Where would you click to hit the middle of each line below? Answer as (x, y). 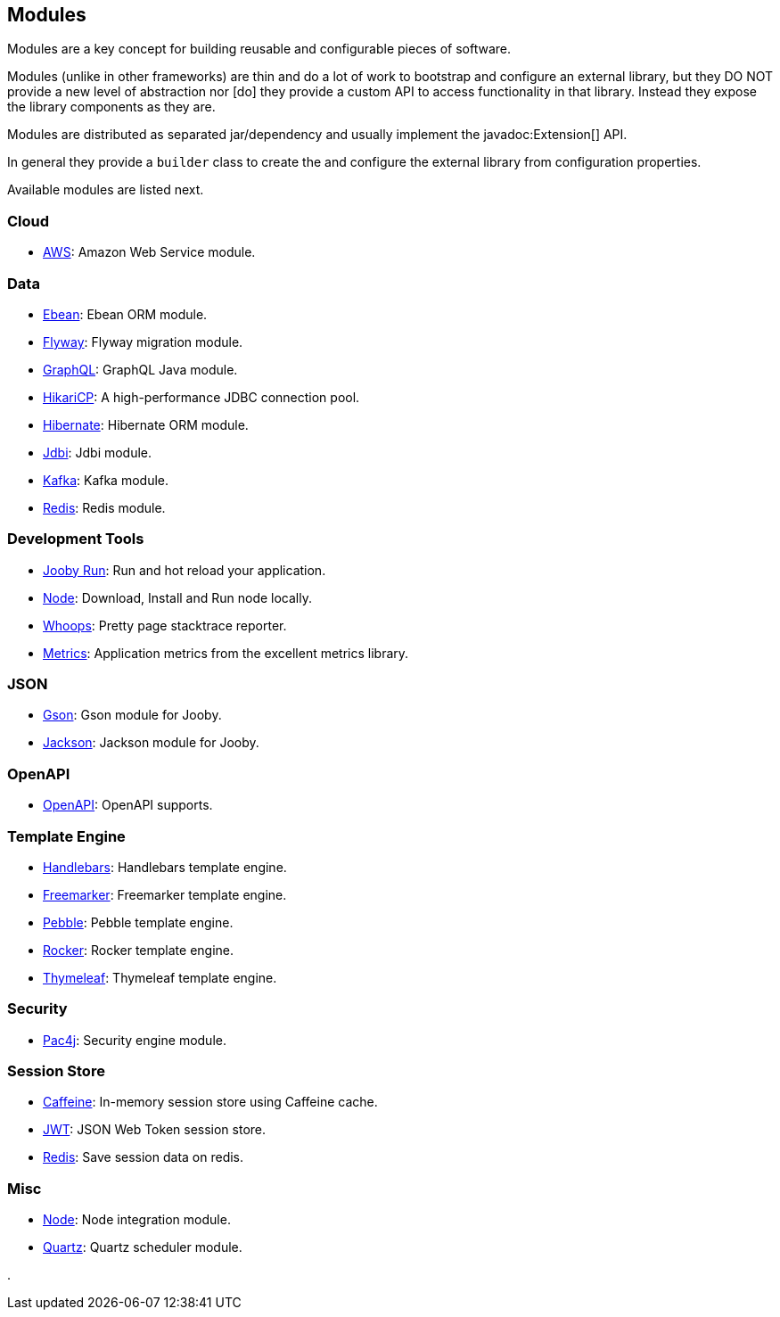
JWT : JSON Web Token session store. (155, 1130)
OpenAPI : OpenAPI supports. (128, 805)
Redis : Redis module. (104, 507)
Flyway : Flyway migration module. (143, 342)
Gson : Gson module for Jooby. (132, 715)
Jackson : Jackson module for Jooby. (151, 743)
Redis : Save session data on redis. (144, 1157)
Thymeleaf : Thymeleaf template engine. (160, 977)
